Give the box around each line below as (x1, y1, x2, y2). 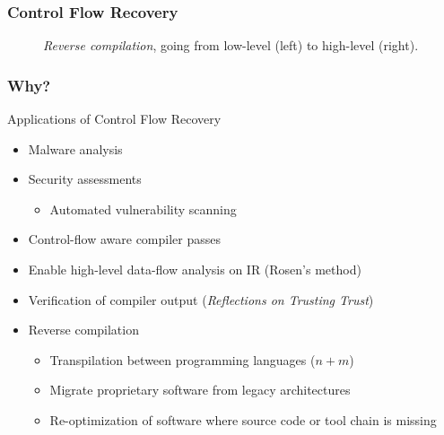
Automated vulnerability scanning (49, 199, 237, 218)
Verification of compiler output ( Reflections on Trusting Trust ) (28, 290, 374, 309)
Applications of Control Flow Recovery (7, 109, 222, 128)
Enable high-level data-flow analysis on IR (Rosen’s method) (28, 260, 361, 278)
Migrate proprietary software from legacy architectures (49, 380, 351, 399)
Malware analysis (28, 139, 123, 158)
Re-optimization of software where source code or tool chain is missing (49, 410, 437, 429)
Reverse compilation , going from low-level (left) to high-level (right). (43, 36, 419, 55)
